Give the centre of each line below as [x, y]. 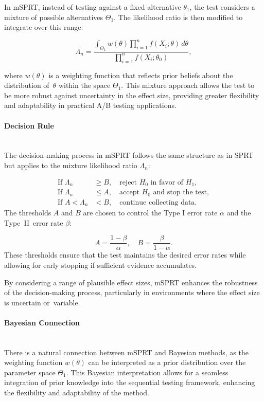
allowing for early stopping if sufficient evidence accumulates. [101, 265]
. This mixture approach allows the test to [188, 85]
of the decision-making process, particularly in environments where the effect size [132, 292]
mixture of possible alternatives [54, 17]
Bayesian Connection [42, 322]
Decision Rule [29, 125]
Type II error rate [34, 222]
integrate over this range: [44, 27]
